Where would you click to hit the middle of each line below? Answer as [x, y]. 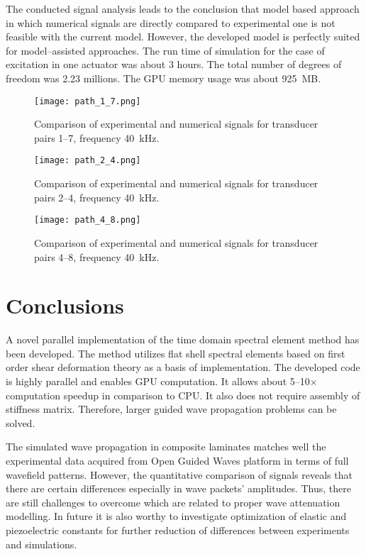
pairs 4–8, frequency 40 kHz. [97, 256]
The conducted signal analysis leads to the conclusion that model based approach [183, 9]
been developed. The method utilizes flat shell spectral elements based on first [176, 353]
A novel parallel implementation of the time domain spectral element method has [183, 339]
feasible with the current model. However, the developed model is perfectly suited [183, 37]
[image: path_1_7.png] [88, 101]
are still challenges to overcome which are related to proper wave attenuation [173, 502]
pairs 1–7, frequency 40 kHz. [97, 137]
